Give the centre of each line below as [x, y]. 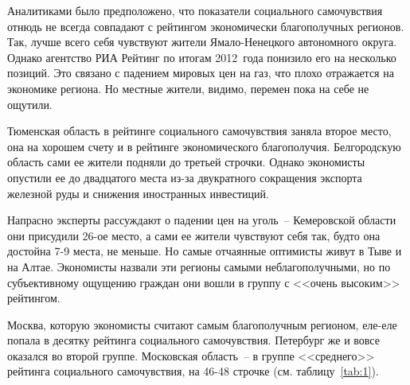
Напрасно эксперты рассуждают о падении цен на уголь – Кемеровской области [202, 220]
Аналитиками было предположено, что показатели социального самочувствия [195, 10]
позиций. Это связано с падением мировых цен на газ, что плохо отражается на [201, 73]
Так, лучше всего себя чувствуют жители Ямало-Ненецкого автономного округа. [202, 42]
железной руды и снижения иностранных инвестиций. [138, 193]
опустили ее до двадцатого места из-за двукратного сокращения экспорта [185, 177]
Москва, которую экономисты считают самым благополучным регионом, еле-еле [202, 324]
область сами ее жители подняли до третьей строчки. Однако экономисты [186, 162]
